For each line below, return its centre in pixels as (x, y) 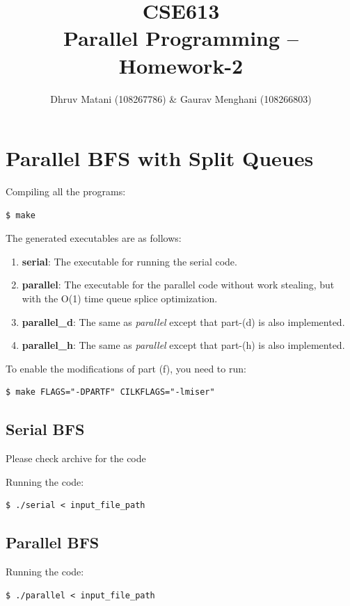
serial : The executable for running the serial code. (129, 261)
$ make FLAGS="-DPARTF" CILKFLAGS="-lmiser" (110, 392)
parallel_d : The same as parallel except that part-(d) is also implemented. (183, 321)
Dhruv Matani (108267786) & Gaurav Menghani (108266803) (181, 98)
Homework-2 (181, 65)
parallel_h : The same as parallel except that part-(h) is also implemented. (183, 345)
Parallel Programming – (181, 38)
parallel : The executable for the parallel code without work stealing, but (178, 285)
